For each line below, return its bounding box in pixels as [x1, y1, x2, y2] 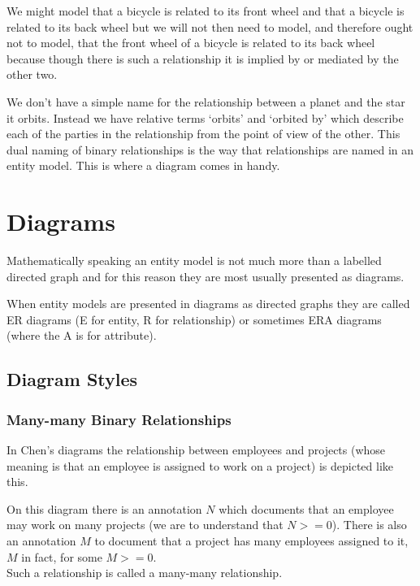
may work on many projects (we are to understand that [6, 516, 284, 533]
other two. [6, 66, 58, 83]
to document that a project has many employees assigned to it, [94, 532, 409, 549]
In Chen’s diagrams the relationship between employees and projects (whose [6, 441, 386, 458]
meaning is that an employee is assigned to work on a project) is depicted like [6, 457, 394, 474]
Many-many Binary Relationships [6, 409, 232, 429]
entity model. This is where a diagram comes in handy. [6, 157, 280, 174]
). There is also [331, 516, 407, 533]
